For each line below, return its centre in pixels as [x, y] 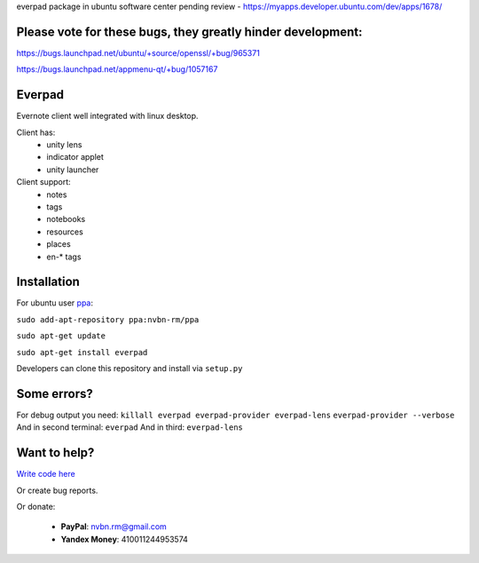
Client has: [36, 132]
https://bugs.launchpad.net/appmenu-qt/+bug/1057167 [117, 69]
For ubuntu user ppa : [55, 303]
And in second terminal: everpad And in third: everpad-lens [130, 427]
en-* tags [64, 257]
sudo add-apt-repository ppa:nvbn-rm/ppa [108, 319]
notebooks [66, 219]
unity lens [64, 144]
